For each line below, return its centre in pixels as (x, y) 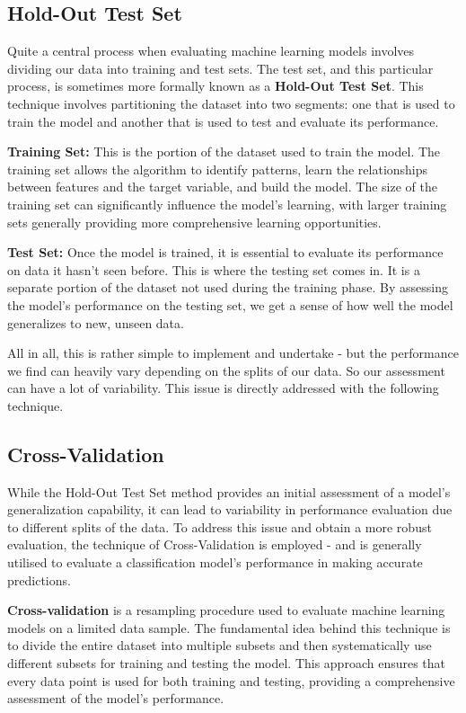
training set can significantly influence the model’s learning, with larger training (227, 204)
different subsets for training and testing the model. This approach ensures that (227, 663)
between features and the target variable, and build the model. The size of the (222, 187)
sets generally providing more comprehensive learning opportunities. (194, 222)
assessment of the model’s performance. (116, 698)
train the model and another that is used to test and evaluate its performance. (223, 121)
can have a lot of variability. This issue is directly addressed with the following (223, 388)
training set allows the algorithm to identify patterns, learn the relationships (218, 169)
